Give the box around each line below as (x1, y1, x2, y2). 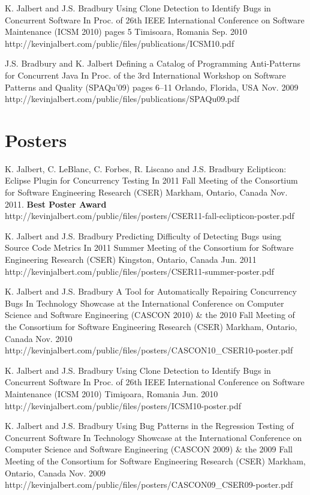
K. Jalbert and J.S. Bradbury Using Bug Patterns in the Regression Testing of (5, 419, 294, 432)
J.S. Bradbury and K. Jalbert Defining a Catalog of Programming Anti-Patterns (5, 57, 301, 70)
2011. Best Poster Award (5, 197, 107, 210)
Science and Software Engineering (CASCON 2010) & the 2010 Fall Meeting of (5, 308, 295, 321)
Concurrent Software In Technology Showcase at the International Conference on (5, 431, 302, 443)
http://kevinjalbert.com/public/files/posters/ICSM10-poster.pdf (5, 399, 242, 412)
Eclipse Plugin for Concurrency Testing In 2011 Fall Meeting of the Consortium (5, 174, 298, 187)
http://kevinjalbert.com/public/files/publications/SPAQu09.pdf (5, 92, 240, 105)
